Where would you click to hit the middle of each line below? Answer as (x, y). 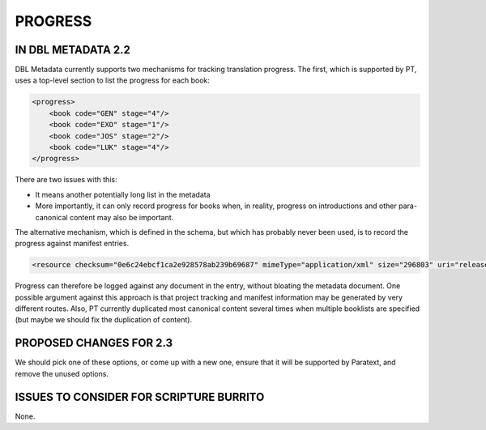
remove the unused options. (62, 373)
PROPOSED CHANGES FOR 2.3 (94, 343)
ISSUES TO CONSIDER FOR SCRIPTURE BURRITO (140, 397)
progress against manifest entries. (72, 244)
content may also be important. (122, 217)
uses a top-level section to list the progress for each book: (113, 80)
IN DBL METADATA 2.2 (73, 50)
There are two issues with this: (66, 180)
